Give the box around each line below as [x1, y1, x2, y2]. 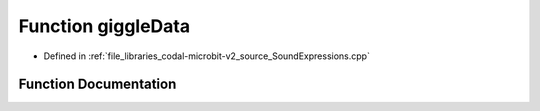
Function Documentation [18, 76, 177, 93]
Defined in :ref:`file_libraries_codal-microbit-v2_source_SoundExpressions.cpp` [43, 50, 370, 62]
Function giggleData [18, 15, 190, 37]
